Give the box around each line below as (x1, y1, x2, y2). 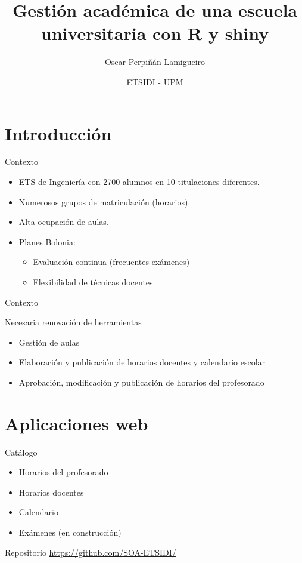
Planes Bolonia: (18, 235, 76, 248)
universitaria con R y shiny (41, 21, 269, 45)
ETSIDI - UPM (126, 75, 183, 88)
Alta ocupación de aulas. (18, 216, 109, 228)
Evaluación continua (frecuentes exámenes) (33, 256, 190, 268)
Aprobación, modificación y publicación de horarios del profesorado (18, 376, 264, 388)
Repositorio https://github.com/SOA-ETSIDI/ (5, 546, 176, 558)
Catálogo (5, 445, 38, 458)
